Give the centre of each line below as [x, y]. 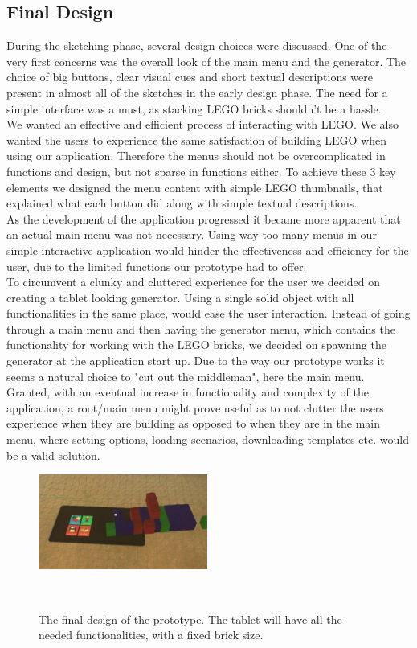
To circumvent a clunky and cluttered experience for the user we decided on [193, 282]
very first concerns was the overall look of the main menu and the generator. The [206, 61]
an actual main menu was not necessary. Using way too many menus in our [192, 234]
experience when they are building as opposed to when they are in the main [193, 423]
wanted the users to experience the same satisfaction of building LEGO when [197, 139]
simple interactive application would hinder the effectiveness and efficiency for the [208, 250]
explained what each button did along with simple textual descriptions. [182, 203]
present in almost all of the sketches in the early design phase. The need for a [197, 92]
